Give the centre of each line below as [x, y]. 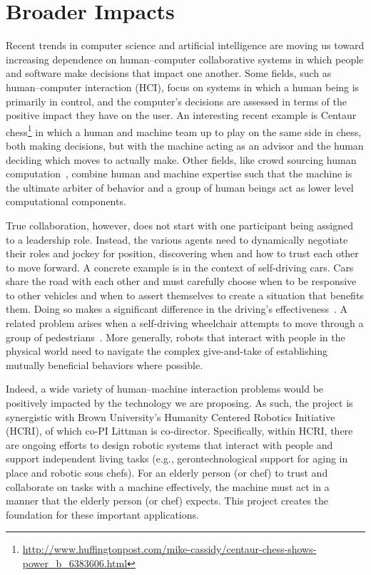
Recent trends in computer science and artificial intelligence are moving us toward [185, 45]
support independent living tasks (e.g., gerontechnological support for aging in [177, 459]
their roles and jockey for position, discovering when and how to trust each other [182, 253]
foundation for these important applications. [102, 514]
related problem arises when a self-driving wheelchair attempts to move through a [185, 323]
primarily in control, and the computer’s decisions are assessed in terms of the [176, 101]
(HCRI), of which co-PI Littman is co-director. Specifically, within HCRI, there [179, 431]
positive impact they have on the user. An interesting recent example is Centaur [181, 115]
